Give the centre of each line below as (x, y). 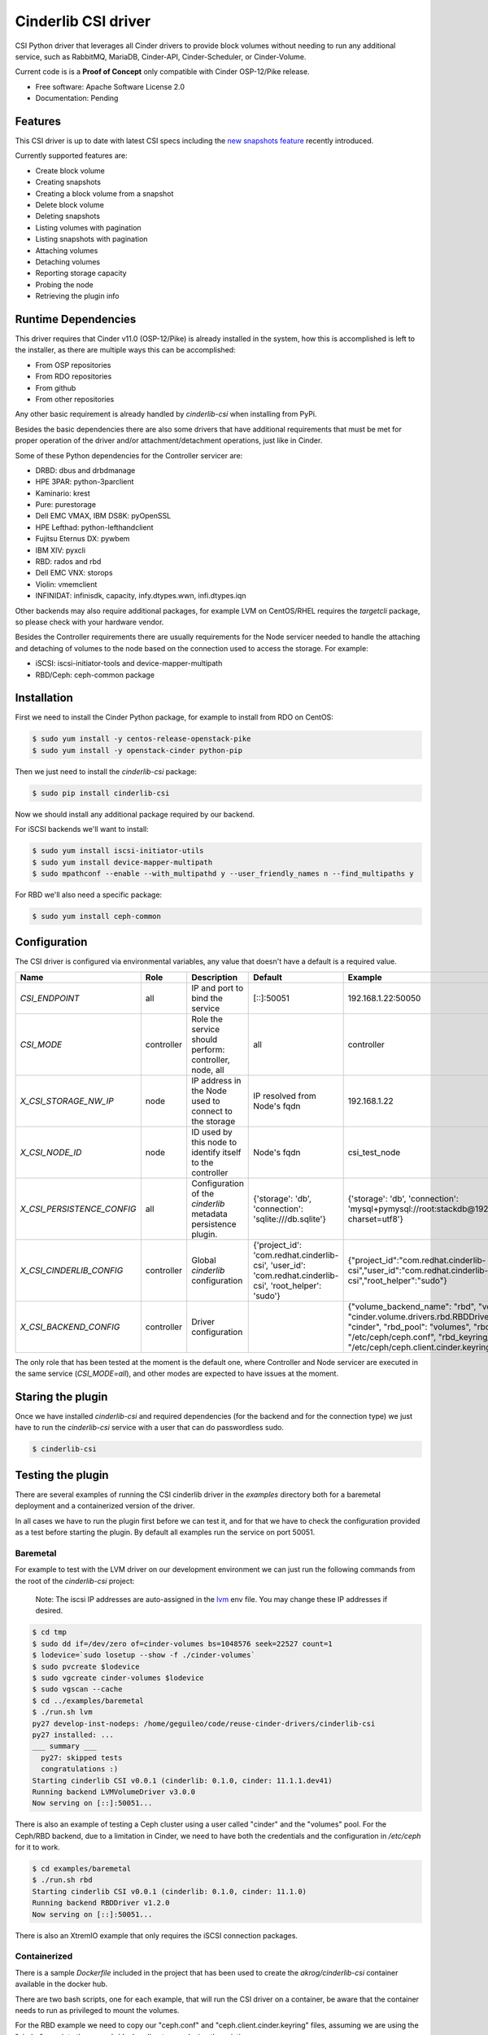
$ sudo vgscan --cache (77, 1689)
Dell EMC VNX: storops (74, 573)
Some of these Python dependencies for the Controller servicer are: (129, 455)
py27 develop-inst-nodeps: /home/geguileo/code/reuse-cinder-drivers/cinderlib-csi (204, 1723)
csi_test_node (374, 1152)
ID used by (212, 1131)
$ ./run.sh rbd (62, 1880)
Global (204, 1260)
